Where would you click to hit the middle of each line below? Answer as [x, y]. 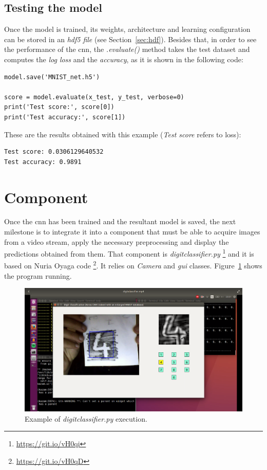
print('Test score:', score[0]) [59, 107]
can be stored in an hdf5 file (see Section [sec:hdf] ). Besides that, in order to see [130, 39]
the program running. [38, 275]
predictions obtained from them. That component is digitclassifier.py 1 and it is [129, 253]
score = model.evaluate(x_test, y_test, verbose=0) [94, 97]
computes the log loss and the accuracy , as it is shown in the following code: [124, 59]
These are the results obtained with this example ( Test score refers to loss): [123, 134]
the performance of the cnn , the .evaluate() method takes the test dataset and [127, 49]
